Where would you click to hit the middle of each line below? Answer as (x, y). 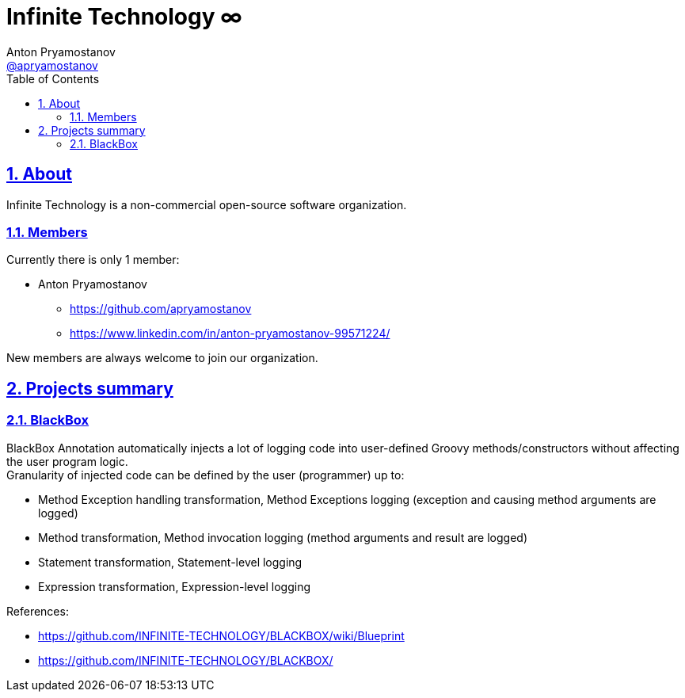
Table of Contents (53, 78)
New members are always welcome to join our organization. (162, 358)
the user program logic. (67, 461)
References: (38, 611)
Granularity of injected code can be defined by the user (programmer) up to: (205, 475)
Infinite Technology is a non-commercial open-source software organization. (207, 204)
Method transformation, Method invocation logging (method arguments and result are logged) (283, 537)
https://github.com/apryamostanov (161, 309)
